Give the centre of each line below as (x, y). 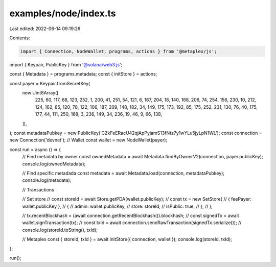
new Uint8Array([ (40, 93)
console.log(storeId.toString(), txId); (60, 230)
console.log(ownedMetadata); (54, 164)
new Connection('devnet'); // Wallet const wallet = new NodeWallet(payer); (88, 140)
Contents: (20, 38)
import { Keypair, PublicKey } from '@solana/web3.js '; (66, 64)
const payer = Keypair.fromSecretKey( (50, 83)
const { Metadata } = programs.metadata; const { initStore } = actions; (83, 74)
